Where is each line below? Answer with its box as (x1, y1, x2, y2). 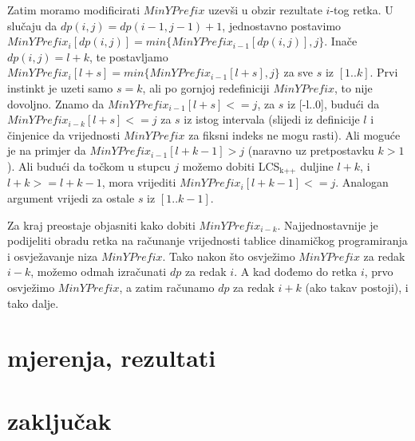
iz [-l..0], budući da (287, 95, 380, 112)
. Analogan (335, 174, 389, 191)
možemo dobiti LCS (182, 157, 280, 174)
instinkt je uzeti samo (7, 79, 113, 96)
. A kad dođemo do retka (234, 263, 358, 280)
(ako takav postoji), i (305, 278, 409, 295)
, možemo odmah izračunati (30, 263, 167, 280)
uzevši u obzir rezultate (208, 2, 322, 18)
